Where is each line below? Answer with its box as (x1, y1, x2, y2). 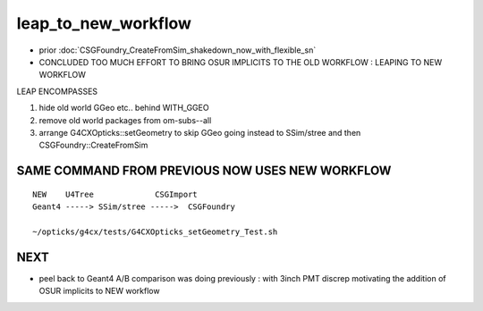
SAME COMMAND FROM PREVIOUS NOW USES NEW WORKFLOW (16, 164, 392, 179)
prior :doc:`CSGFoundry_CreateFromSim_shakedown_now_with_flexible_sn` (38, 45, 317, 55)
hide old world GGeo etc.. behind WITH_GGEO (38, 103, 209, 113)
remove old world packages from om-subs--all (38, 114, 212, 125)
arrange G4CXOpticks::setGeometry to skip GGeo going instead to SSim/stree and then (38, 127, 361, 138)
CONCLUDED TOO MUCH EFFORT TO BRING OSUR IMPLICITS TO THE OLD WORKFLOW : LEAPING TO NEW (38, 56, 443, 67)
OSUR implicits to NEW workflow (38, 286, 160, 297)
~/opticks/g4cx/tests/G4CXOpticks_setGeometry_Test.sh (32, 226, 278, 237)
